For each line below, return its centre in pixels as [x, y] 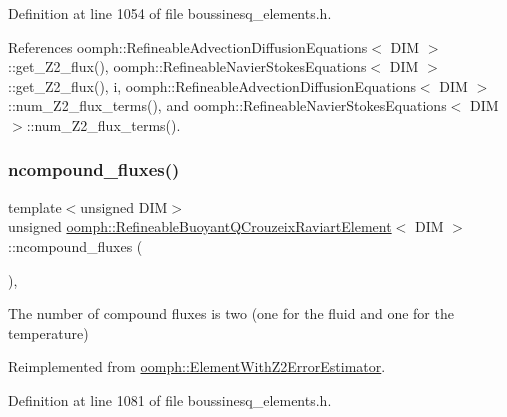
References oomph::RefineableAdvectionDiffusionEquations [188, 46]
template [35, 206]
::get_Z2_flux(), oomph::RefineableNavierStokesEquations [187, 66]
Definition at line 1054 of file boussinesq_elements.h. [170, 13]
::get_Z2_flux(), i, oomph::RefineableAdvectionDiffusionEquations [212, 85]
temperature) [48, 332]
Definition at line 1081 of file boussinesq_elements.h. [170, 399]
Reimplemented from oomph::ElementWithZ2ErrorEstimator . [197, 366]
